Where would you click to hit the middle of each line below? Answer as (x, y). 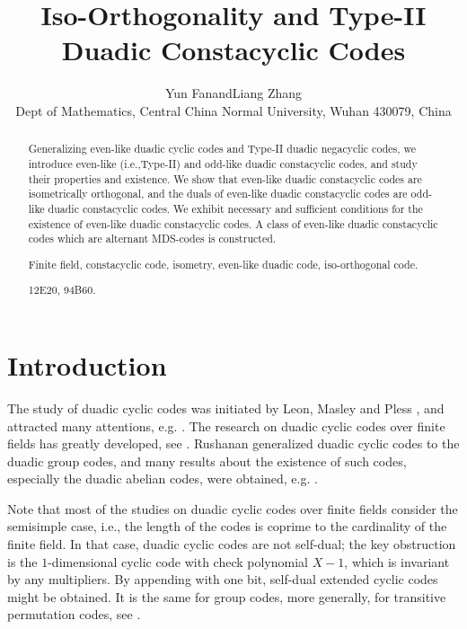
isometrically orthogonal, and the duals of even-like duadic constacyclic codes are (218, 194)
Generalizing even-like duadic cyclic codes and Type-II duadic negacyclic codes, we (222, 149)
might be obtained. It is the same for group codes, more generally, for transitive (227, 596)
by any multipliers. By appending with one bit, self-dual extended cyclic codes (223, 579)
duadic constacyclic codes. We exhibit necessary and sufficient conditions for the (235, 208)
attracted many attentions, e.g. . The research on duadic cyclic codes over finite (226, 425)
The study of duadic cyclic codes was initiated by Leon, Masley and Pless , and (226, 408)
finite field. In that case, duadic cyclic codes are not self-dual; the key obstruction (232, 544)
